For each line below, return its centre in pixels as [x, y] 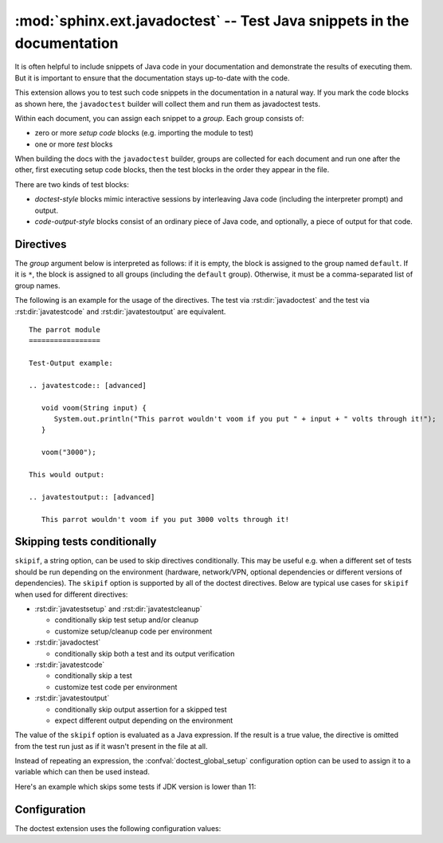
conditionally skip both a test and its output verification [145, 653]
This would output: [67, 474]
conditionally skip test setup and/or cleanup [127, 620]
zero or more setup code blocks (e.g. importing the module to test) [144, 133]
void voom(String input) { [94, 408]
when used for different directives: [71, 594]
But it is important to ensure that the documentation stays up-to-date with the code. [152, 78]
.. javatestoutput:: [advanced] [92, 497]
